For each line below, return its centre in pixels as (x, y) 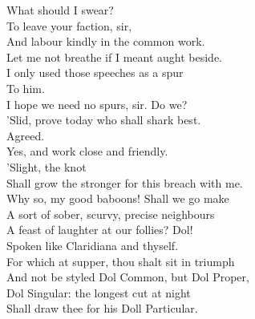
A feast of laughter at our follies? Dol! (100, 230)
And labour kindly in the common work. (106, 41)
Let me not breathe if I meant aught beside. (115, 57)
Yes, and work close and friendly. (87, 151)
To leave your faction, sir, (69, 25)
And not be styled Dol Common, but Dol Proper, (128, 277)
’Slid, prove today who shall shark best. (104, 120)
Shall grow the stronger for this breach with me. (125, 182)
